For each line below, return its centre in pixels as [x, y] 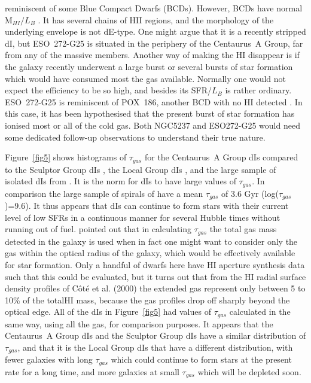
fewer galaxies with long [49, 359]
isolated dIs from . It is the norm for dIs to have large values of [121, 181]
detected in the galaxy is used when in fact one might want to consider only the [151, 241]
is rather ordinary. [258, 90]
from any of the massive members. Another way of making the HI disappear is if [152, 55]
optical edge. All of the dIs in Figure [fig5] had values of [108, 311]
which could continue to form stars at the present [201, 359]
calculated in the [260, 311]
